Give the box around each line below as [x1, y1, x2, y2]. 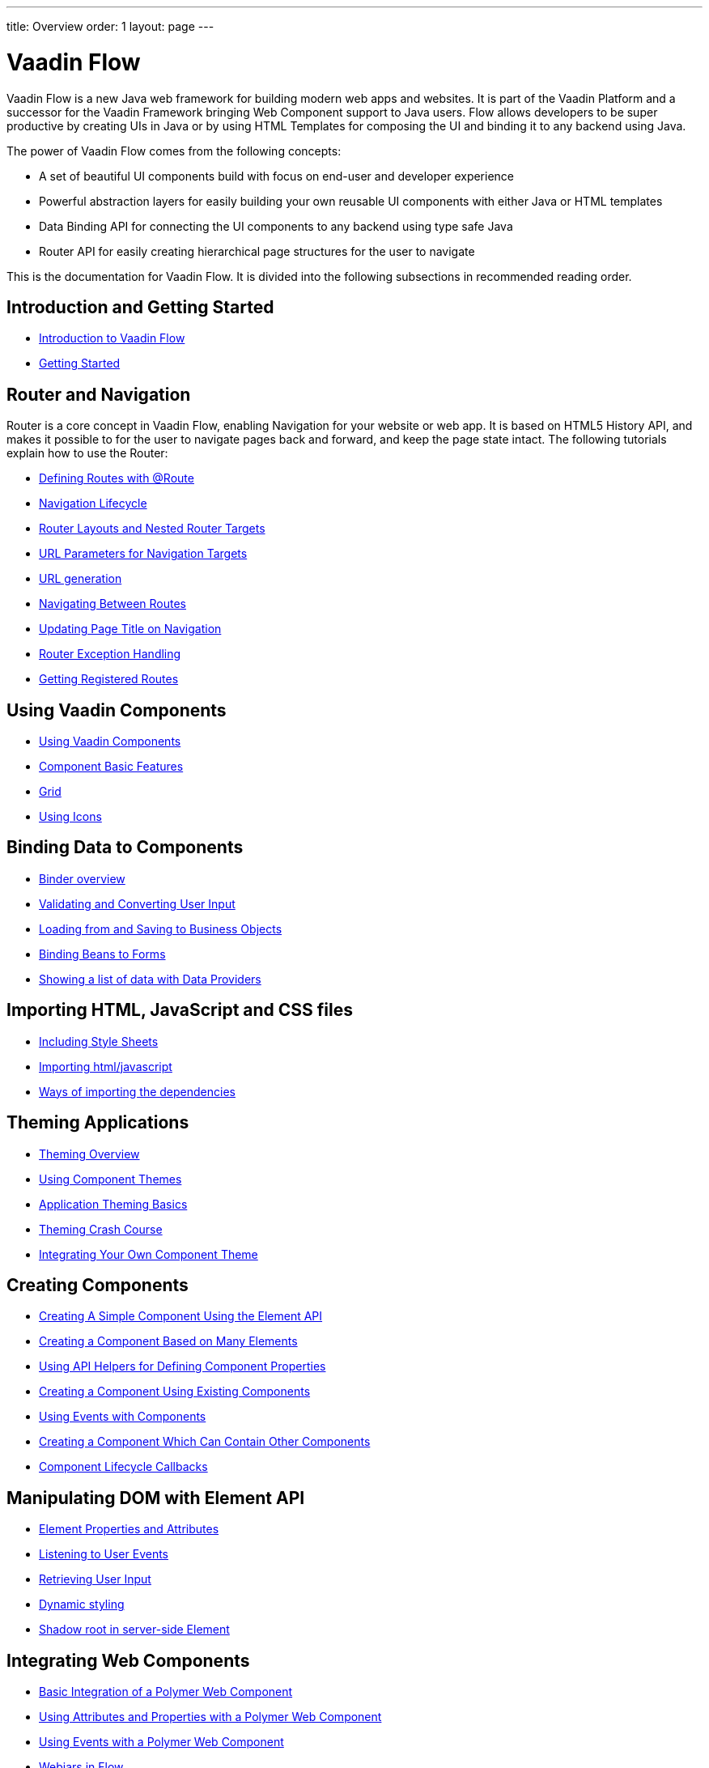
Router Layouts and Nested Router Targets [39, 521, 265, 536]
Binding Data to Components [6, 837, 244, 858]
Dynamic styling [39, 1597, 125, 1612]
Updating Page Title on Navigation [39, 622, 222, 636]
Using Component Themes [39, 1171, 182, 1186]
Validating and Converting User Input [39, 896, 236, 911]
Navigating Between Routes [39, 597, 186, 611]
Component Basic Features [39, 759, 184, 774]
